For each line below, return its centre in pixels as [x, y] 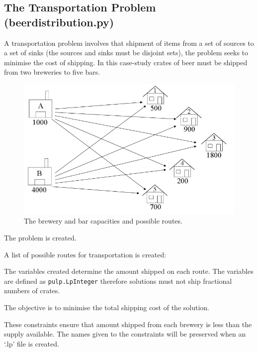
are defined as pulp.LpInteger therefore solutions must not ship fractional [118, 281]
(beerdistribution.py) [59, 22]
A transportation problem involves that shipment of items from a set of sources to [129, 43]
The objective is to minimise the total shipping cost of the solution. [107, 307]
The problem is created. [40, 237]
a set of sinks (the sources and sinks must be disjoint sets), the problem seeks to [126, 53]
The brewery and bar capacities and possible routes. [103, 221]
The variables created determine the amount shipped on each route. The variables [129, 271]
